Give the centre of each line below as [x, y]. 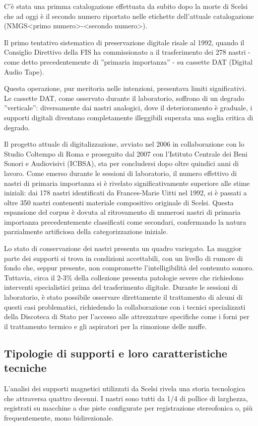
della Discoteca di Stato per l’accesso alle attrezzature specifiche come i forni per [127, 316]
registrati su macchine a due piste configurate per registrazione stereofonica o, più [129, 408]
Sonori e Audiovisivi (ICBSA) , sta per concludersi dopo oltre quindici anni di [122, 163]
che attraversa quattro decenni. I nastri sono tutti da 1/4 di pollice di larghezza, [126, 398]
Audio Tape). [24, 71]
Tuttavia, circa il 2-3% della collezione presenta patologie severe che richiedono [124, 277]
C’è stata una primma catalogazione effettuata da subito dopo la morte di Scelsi [126, 6]
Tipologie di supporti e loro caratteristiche [116, 353]
